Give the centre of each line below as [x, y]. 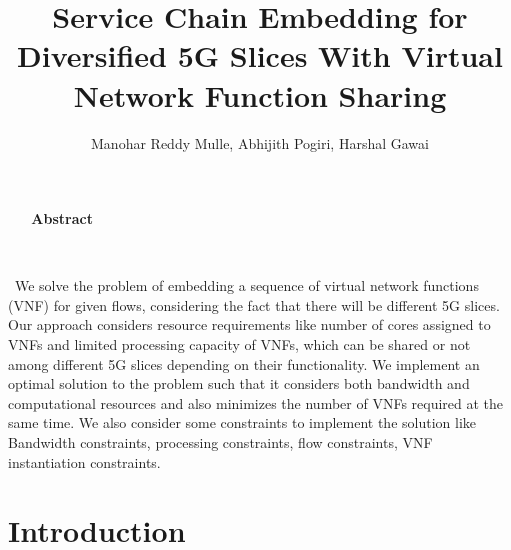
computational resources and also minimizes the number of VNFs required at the [256, 402]
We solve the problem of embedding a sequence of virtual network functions [246, 285]
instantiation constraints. [84, 461]
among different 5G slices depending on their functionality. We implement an [244, 363]
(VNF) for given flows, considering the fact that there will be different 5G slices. [254, 304]
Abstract [62, 218]
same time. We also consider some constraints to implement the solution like [242, 422]
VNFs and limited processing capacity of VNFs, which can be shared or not [239, 344]
